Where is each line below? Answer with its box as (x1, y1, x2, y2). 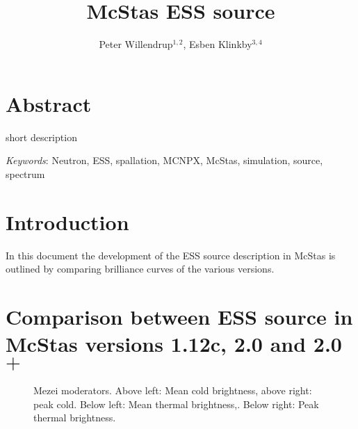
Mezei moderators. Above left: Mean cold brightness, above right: (33, 383, 312, 398)
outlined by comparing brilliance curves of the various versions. (6, 261, 275, 276)
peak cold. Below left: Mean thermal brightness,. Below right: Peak (33, 396, 319, 411)
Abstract (6, 89, 92, 118)
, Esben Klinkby (183, 37, 252, 51)
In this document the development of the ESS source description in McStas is (6, 248, 336, 262)
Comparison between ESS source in (6, 302, 353, 330)
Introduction (6, 207, 129, 236)
